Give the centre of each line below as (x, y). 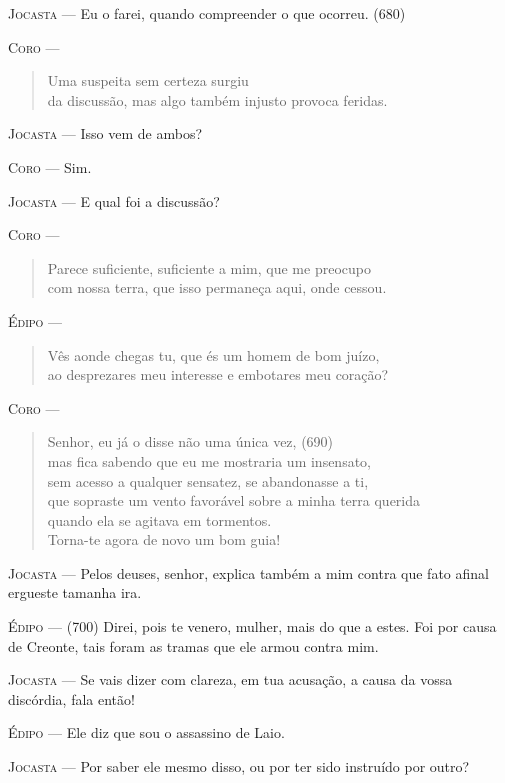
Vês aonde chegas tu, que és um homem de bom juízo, (213, 354)
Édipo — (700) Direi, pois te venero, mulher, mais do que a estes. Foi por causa (252, 626)
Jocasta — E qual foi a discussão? (114, 200)
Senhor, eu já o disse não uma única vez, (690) (190, 441)
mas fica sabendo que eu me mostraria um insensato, (209, 460)
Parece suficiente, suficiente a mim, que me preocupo (209, 267)
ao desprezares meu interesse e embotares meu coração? (218, 374)
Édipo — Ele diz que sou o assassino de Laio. (146, 732)
